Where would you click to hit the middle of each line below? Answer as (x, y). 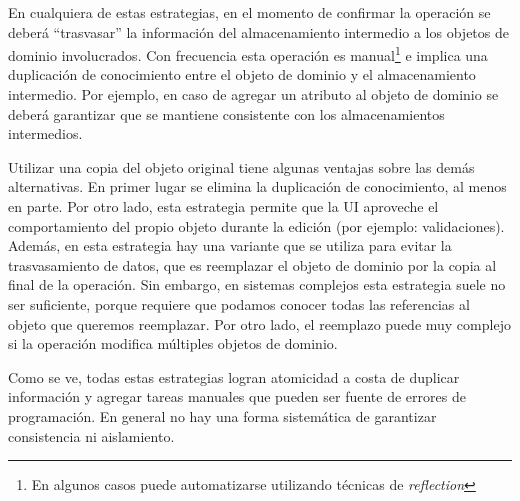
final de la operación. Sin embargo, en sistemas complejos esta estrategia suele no (257, 284)
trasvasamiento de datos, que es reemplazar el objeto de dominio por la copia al (252, 264)
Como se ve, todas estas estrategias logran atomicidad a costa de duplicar (234, 376)
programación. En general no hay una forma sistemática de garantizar (222, 415)
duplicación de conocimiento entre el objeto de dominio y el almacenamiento (242, 74)
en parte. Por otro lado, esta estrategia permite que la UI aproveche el (223, 206)
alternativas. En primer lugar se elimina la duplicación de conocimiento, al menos (257, 186)
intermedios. (45, 133)
